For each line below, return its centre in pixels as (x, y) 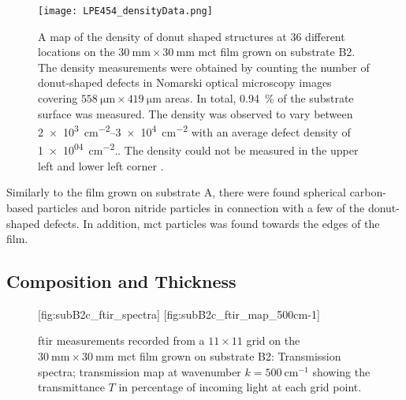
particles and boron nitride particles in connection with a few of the (201, 207)
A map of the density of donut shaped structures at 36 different (192, 36)
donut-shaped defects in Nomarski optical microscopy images (185, 82)
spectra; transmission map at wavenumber (140, 371)
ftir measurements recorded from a (121, 340)
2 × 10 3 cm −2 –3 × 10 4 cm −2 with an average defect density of (194, 131)
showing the (341, 371)
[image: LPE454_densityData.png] (125, 11)
